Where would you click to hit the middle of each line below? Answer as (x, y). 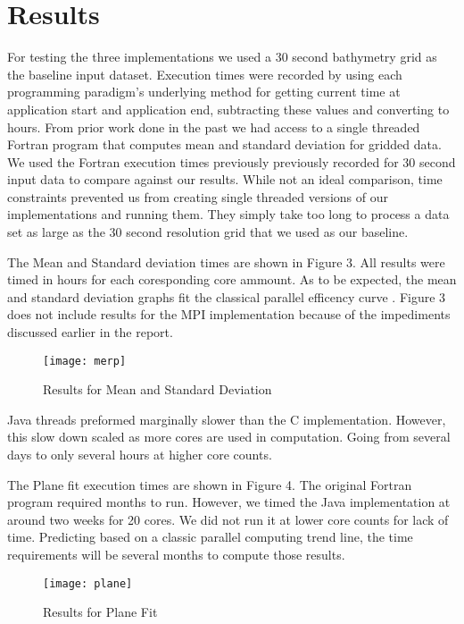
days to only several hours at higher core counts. (140, 455)
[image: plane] (88, 583)
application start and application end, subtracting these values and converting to (228, 109)
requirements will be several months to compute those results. (176, 555)
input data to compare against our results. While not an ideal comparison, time (225, 179)
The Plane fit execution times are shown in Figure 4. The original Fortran (210, 484)
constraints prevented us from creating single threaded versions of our (198, 196)
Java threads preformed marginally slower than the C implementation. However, (227, 419)
